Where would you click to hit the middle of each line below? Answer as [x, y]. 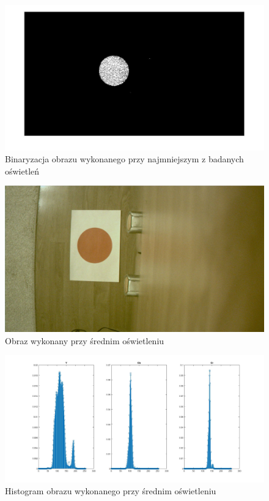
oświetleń [22, 171]
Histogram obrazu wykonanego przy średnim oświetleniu [111, 491]
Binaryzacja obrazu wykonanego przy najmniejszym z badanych [124, 159]
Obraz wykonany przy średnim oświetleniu [85, 340]
